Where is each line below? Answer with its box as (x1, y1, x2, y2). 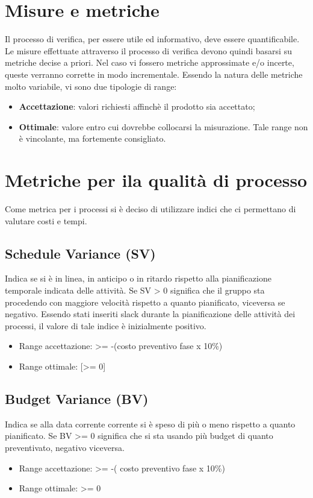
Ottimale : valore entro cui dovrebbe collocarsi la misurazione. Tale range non (19, 120, 308, 133)
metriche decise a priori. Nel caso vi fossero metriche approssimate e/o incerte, (5, 56, 294, 69)
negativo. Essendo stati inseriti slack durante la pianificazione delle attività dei (5, 307, 296, 320)
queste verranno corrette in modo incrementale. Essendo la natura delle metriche (5, 68, 303, 80)
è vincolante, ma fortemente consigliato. (19, 132, 166, 145)
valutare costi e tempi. (5, 214, 87, 227)
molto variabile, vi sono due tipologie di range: (5, 80, 177, 92)
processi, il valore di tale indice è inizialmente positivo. (5, 319, 206, 332)
